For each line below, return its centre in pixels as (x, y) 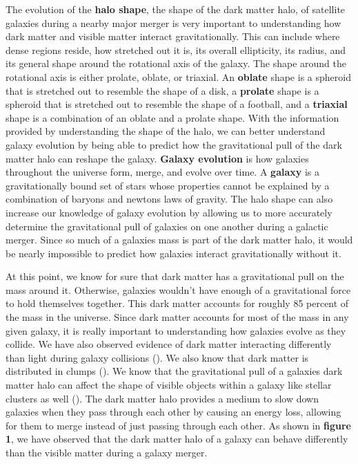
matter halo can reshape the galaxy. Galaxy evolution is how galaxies (157, 158)
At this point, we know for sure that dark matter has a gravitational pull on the (175, 276)
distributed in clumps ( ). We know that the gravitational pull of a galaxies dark (174, 371)
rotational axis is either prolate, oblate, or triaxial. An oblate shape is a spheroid (178, 76)
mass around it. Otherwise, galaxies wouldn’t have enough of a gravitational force (178, 289)
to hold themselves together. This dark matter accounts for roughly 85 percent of (177, 303)
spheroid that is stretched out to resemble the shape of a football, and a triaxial (177, 104)
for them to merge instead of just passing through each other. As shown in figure (179, 425)
